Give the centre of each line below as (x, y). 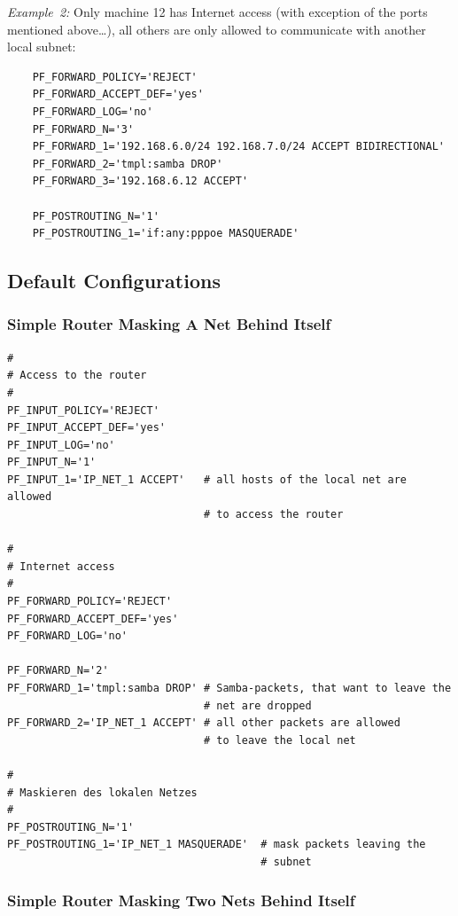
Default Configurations (114, 281)
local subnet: (42, 47)
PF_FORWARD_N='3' (83, 129)
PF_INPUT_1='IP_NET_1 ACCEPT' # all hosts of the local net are (207, 479)
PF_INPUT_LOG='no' (61, 445)
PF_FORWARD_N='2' (58, 671)
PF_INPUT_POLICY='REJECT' (83, 410)
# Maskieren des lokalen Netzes (102, 792)
